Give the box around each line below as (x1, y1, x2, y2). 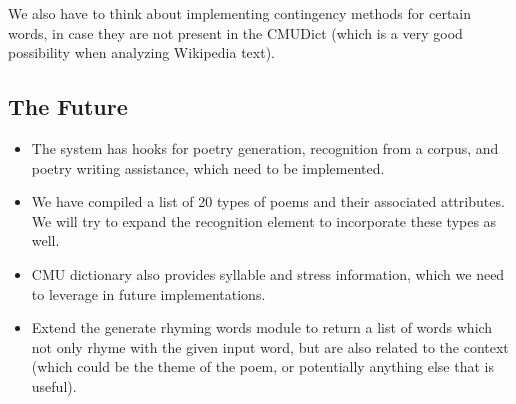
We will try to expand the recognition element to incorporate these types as (31, 210, 497, 231)
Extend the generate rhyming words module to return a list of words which (31, 317, 493, 338)
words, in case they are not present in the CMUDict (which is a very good (8, 22, 463, 43)
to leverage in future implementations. (31, 283, 266, 304)
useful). (31, 375, 77, 396)
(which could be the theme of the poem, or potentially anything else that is (31, 356, 494, 377)
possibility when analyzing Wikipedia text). (8, 42, 275, 63)
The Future (8, 91, 128, 122)
